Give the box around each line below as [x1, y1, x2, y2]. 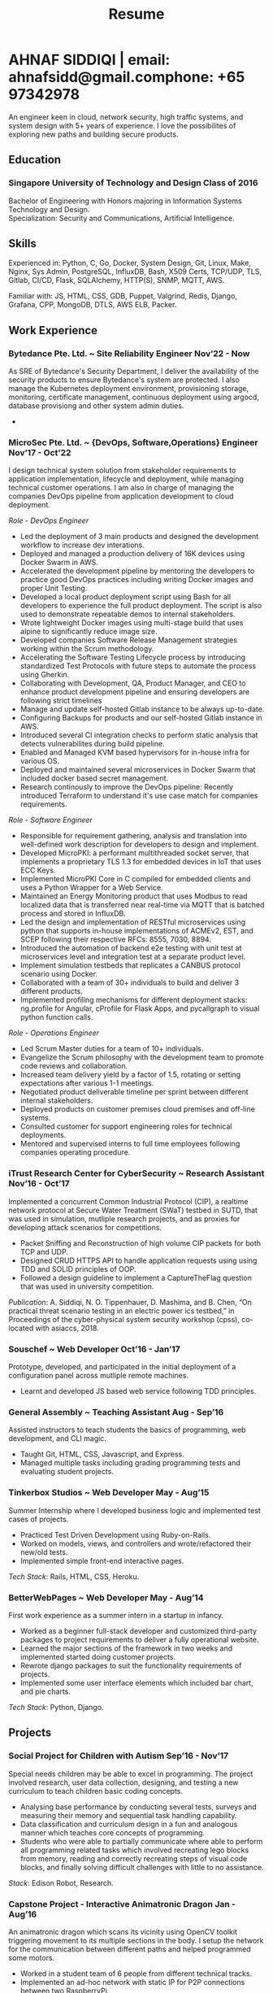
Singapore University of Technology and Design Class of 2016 [8, 177, 258, 189]
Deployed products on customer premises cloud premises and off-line [19, 1104, 256, 1114]
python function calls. [19, 1012, 93, 1022]
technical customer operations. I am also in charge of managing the [8, 483, 235, 493]
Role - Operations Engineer [8, 1028, 100, 1038]
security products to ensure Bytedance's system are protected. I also [8, 375, 240, 385]
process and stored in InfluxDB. [19, 908, 126, 919]
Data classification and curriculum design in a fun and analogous [19, 1819, 238, 1829]
